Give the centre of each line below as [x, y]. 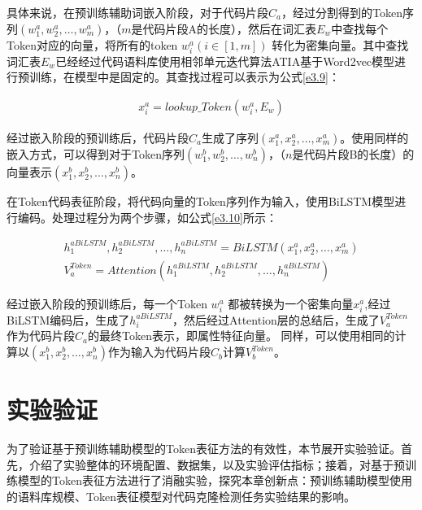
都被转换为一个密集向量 [291, 303]
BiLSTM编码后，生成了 [68, 319]
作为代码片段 [41, 336]
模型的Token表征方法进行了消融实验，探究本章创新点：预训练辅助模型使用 [215, 480]
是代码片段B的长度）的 [353, 153]
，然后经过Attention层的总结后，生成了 [276, 319]
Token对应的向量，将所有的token [92, 44]
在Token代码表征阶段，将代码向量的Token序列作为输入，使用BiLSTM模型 [201, 201]
